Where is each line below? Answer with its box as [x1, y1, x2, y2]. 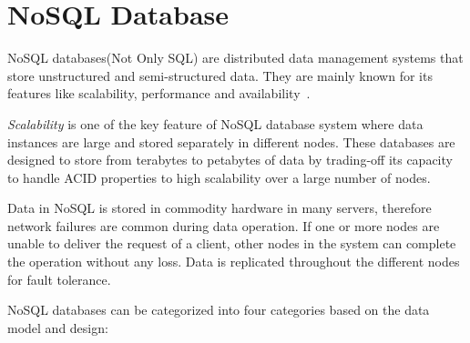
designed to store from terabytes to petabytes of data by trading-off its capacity [7, 150, 453, 169]
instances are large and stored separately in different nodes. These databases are [7, 132, 455, 151]
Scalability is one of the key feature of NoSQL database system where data [7, 114, 424, 133]
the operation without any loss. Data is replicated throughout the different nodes [7, 252, 460, 271]
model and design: [7, 318, 108, 337]
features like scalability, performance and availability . [7, 84, 311, 103]
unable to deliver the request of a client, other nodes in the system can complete [7, 234, 456, 253]
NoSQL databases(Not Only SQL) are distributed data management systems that [7, 48, 464, 67]
